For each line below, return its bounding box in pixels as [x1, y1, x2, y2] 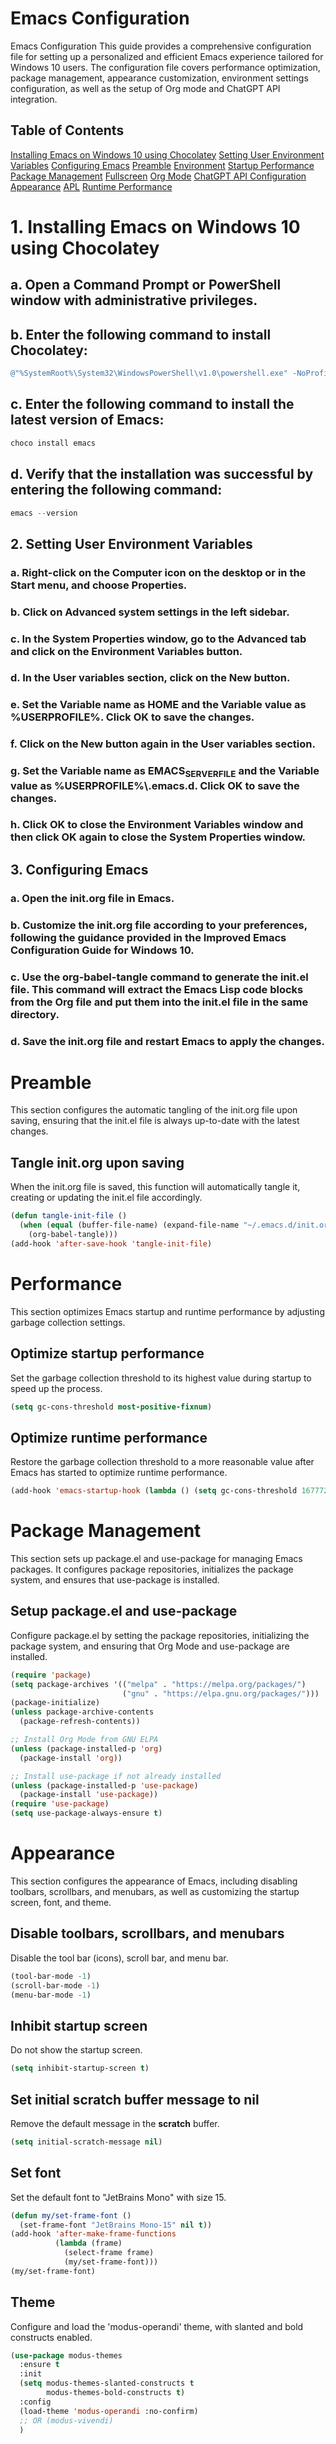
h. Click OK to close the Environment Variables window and [10, 818, 304, 832]
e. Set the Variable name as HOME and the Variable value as [10, 698, 307, 712]
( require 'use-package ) [10, 1799, 110, 1809]
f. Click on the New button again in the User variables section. [10, 737, 316, 751]
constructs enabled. [10, 2331, 93, 2343]
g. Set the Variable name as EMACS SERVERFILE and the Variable [10, 764, 320, 780]
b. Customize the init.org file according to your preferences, [10, 918, 308, 932]
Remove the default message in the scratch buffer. [10, 2117, 220, 2129]
